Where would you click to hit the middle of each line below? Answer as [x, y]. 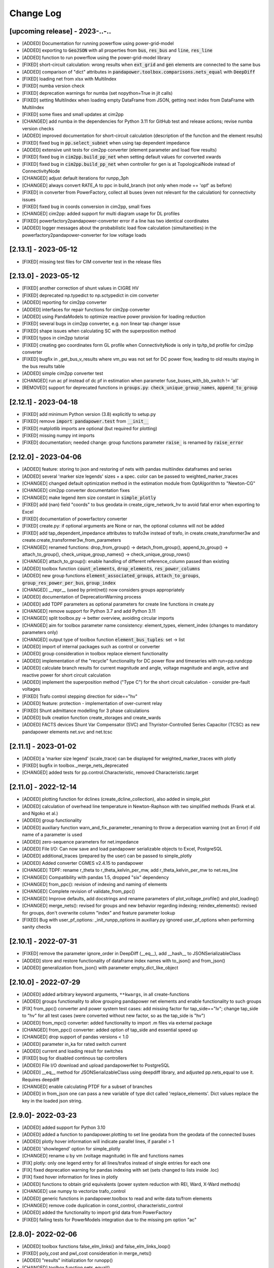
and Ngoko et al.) [40, 814]
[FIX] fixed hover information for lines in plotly [70, 1177]
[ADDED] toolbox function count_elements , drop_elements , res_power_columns [111, 569]
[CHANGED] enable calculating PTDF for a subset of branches [87, 1087]
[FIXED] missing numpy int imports [58, 435]
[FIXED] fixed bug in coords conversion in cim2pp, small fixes [86, 207]
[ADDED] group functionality [52, 820]
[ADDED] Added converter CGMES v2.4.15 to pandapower [83, 863]
